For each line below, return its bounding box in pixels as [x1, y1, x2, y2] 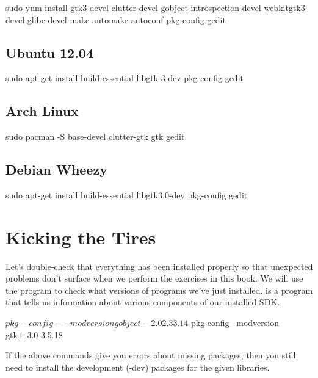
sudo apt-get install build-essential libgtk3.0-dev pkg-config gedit [5, 188, 248, 201]
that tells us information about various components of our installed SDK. [5, 296, 280, 308]
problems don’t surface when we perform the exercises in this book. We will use [5, 272, 303, 285]
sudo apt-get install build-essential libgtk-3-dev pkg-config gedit [5, 71, 244, 84]
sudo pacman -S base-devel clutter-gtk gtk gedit [5, 130, 185, 143]
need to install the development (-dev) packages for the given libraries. [5, 360, 270, 373]
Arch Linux [5, 101, 79, 120]
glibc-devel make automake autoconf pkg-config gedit [27, 13, 226, 26]
